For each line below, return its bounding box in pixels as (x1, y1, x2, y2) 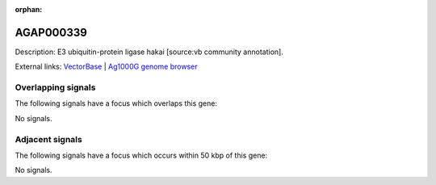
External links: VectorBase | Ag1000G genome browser (15, 61, 198, 72)
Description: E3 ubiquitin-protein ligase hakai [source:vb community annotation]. (15, 47, 284, 57)
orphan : (15, 5, 43, 14)
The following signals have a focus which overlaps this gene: (15, 99, 218, 108)
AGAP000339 (15, 25, 88, 40)
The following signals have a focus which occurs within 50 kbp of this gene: (15, 150, 268, 160)
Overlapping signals (15, 82, 96, 93)
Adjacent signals (15, 133, 82, 145)
